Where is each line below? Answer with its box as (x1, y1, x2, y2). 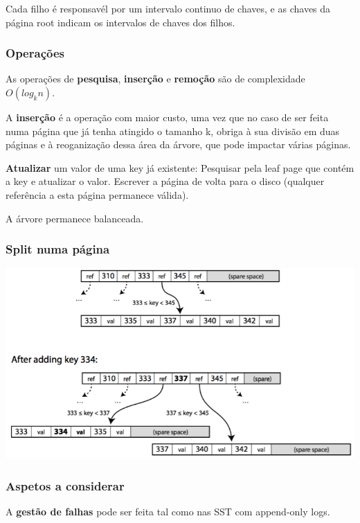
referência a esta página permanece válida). (6, 187, 189, 202)
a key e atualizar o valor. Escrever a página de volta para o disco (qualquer (6, 174, 325, 188)
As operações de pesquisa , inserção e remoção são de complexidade (6, 71, 305, 86)
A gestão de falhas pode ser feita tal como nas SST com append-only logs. (6, 504, 330, 518)
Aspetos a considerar (6, 477, 125, 494)
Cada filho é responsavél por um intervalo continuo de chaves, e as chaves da (6, 1, 331, 15)
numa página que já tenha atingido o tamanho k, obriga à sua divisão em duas (6, 123, 340, 138)
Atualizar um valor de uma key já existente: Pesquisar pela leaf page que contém (6, 160, 354, 175)
